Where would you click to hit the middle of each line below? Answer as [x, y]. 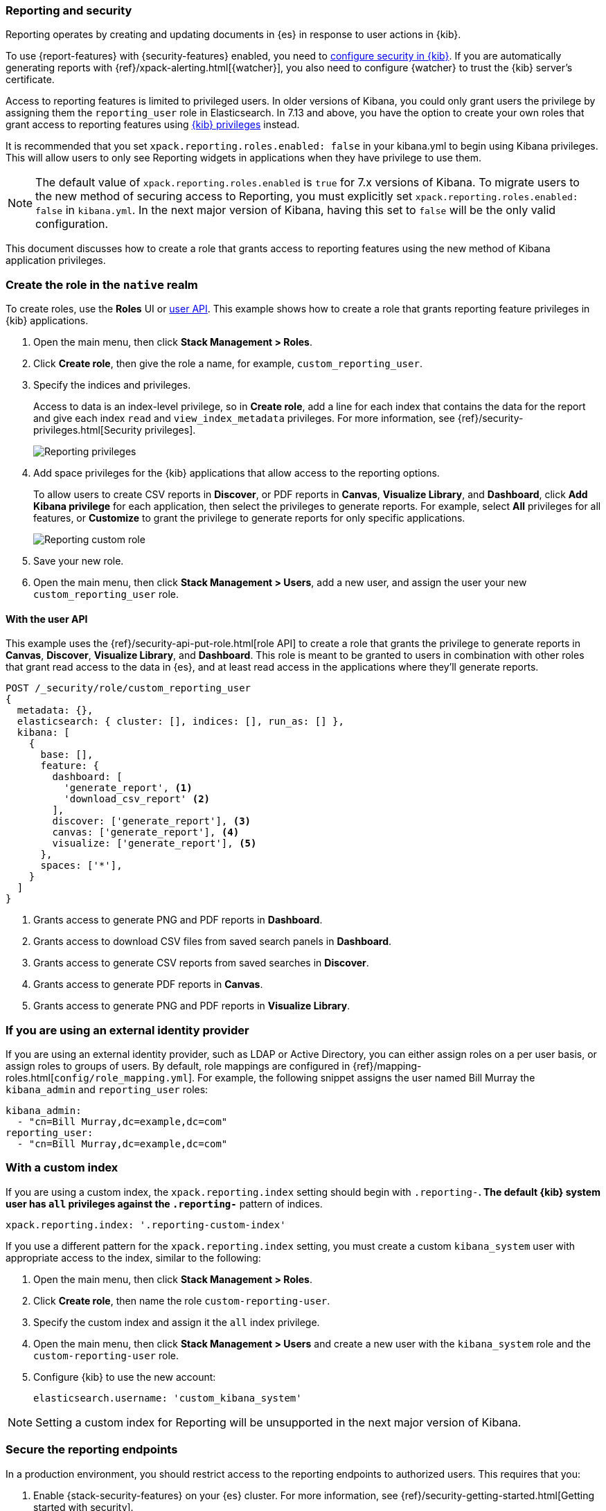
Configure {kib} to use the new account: [125, 1377]
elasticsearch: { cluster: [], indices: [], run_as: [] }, [180, 722]
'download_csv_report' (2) [137, 799]
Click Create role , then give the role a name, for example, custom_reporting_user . [228, 364]
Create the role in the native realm [102, 284]
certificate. [30, 80]
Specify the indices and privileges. [112, 385]
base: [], [67, 755]
